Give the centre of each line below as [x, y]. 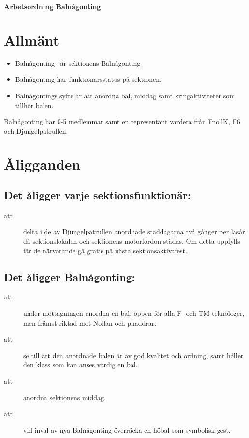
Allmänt [32, 39]
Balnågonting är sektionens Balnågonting [78, 63]
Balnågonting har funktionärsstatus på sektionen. [88, 79]
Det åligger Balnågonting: [70, 276]
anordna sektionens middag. [65, 397]
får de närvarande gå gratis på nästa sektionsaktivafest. [105, 250]
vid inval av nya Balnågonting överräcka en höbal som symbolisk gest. [127, 430]
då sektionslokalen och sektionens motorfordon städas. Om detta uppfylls [132, 241]
